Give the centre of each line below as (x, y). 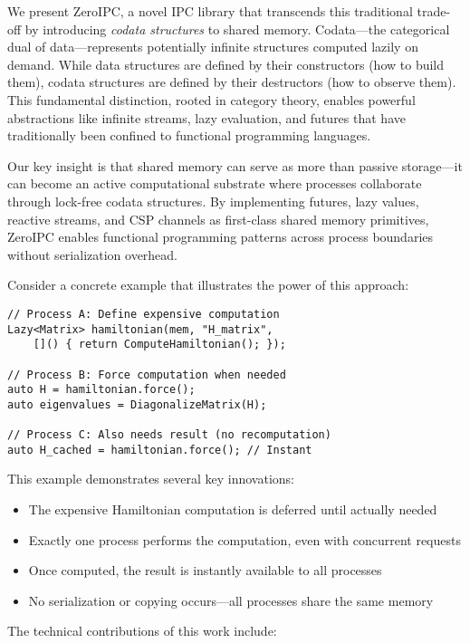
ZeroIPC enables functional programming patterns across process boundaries (221, 237)
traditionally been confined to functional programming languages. (189, 135)
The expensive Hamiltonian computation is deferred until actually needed (233, 509)
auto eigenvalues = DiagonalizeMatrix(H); (137, 404)
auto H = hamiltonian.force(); (101, 390)
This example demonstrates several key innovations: (151, 479)
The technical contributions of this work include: (142, 631)
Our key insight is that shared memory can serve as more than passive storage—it (235, 165)
